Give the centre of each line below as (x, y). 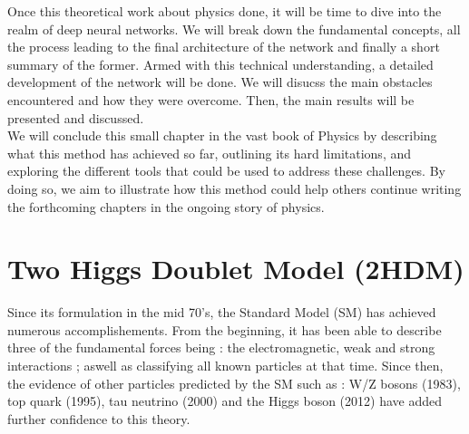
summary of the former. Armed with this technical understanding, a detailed (220, 64)
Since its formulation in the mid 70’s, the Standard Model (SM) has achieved (222, 312)
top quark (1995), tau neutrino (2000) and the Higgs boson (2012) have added (225, 401)
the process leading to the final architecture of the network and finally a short (224, 47)
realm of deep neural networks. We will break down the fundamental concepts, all (234, 29)
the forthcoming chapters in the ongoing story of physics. (166, 206)
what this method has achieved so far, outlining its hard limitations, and (210, 153)
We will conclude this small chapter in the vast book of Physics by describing (222, 135)
